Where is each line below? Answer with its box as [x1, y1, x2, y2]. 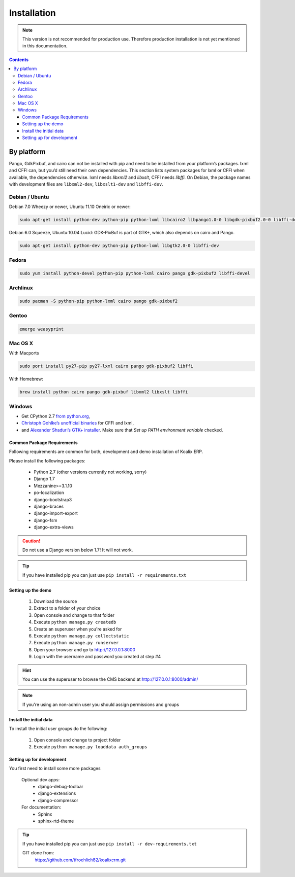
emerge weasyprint [19, 326, 64, 332]
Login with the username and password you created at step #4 [33, 654, 161, 660]
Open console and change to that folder [33, 612, 115, 618]
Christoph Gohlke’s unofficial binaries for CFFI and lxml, [21, 420, 134, 426]
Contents [9, 57, 29, 63]
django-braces [33, 503, 64, 509]
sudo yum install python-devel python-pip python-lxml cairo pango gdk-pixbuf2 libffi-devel [19, 271, 250, 276]
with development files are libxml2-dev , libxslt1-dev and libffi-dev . [9, 181, 163, 187]
